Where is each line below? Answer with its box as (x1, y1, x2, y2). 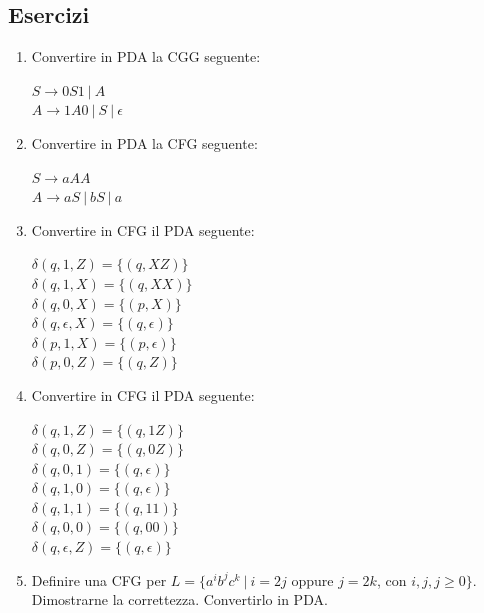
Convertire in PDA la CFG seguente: (31, 132, 258, 153)
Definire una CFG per (31, 569, 167, 590)
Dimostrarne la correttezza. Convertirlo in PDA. (31, 589, 328, 610)
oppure (291, 569, 334, 590)
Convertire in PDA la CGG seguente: (31, 46, 261, 67)
